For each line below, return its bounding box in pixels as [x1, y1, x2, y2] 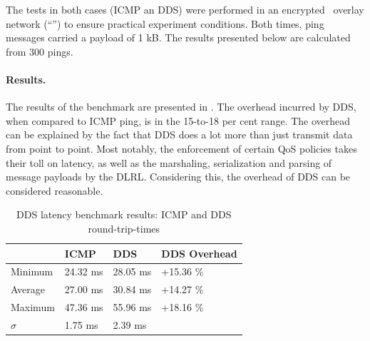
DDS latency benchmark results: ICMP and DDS [16, 207, 232, 222]
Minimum [11, 264, 53, 279]
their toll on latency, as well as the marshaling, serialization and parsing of [6, 155, 332, 170]
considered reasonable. [6, 183, 103, 198]
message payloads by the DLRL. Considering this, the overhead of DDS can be [6, 169, 351, 184]
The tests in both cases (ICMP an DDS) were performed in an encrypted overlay [6, 2, 364, 16]
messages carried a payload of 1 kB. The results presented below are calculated [6, 30, 351, 45]
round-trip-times [88, 220, 160, 235]
